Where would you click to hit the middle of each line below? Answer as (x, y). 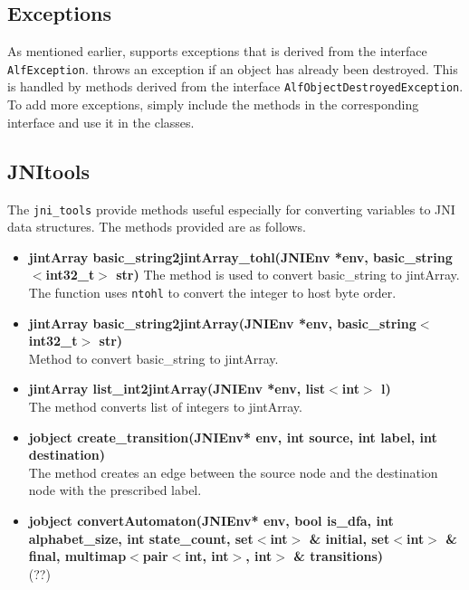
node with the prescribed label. (115, 490)
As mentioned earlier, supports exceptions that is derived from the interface (217, 51)
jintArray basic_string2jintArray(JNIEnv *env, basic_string (222, 323)
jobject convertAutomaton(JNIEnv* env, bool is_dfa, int (211, 520)
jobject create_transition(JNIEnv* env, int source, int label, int (233, 437)
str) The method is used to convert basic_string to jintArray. (288, 275)
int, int (207, 556)
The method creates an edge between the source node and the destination (233, 472)
